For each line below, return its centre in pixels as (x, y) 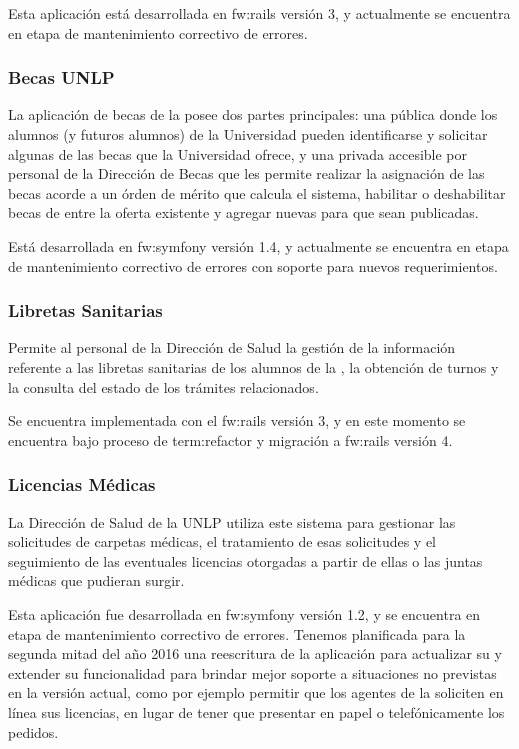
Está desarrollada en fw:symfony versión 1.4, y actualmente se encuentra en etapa (258, 245)
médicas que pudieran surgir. (96, 580)
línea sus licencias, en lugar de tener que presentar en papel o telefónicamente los (256, 711)
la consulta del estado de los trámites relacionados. (163, 386)
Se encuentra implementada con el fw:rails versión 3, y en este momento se (237, 420)
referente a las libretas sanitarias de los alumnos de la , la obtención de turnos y (253, 366)
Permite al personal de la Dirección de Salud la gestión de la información (232, 347)
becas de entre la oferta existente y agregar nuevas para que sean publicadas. (243, 212)
